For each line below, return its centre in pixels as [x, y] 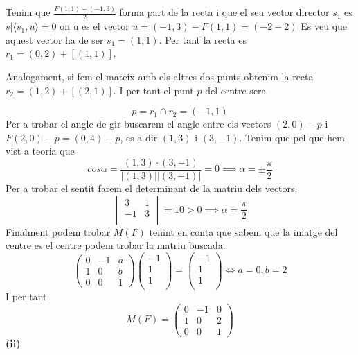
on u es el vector [95, 26]
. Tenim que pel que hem [292, 137]
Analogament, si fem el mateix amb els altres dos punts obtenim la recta [160, 76]
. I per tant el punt [153, 90]
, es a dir [139, 137]
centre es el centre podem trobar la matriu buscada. [116, 245]
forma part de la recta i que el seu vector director [224, 12]
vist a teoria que [40, 151]
